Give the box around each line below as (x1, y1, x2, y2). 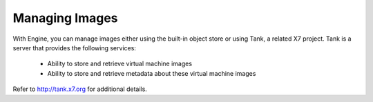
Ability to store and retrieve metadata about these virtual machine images (47, 69, 256, 77)
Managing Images (12, 10, 118, 25)
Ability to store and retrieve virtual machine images (47, 59, 193, 68)
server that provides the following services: (12, 43, 136, 52)
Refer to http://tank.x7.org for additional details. (12, 85, 148, 93)
